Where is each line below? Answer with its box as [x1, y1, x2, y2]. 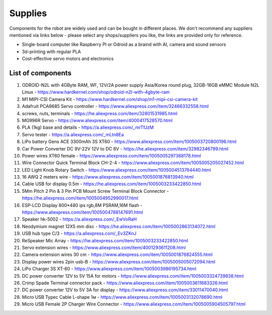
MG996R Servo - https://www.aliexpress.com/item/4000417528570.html [22, 117, 173, 123]
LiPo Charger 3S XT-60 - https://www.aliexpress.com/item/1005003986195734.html [22, 266, 196, 272]
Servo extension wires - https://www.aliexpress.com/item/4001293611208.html [22, 245, 186, 250]
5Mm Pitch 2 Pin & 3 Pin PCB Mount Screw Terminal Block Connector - [22, 188, 169, 194]
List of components [9, 69, 72, 77]
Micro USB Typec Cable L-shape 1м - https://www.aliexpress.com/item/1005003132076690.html [22, 294, 223, 300]
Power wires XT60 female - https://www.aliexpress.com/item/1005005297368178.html [22, 152, 201, 159]
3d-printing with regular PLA [22, 48, 81, 55]
